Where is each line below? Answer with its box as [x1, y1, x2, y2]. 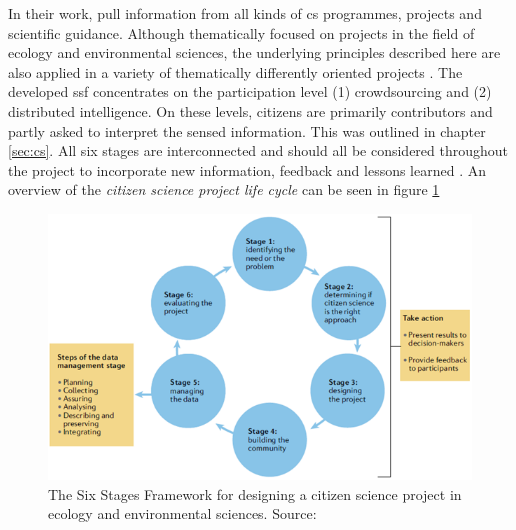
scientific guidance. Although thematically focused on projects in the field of [8, 22, 475, 43]
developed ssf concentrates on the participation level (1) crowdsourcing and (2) [8, 81, 492, 102]
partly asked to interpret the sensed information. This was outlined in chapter [8, 120, 486, 141]
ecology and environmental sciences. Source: [48, 503, 317, 524]
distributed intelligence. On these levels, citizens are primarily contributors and [8, 100, 493, 121]
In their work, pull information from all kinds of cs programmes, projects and [8, 3, 482, 23]
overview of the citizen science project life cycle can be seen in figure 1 [8, 179, 440, 200]
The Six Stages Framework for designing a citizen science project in [48, 483, 462, 504]
